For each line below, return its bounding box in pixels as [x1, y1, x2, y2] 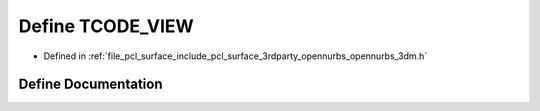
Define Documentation [18, 76, 163, 93]
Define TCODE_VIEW [18, 15, 194, 37]
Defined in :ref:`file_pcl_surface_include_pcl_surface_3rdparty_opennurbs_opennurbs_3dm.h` [43, 50, 428, 62]
